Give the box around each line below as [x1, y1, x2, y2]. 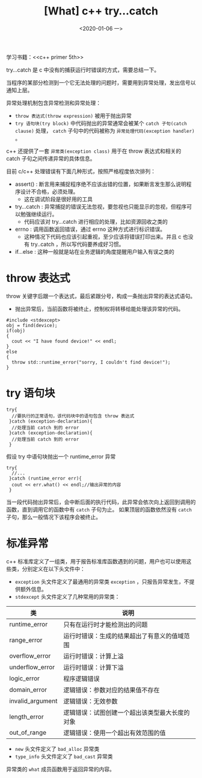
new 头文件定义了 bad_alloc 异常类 [14, 745, 100, 752]
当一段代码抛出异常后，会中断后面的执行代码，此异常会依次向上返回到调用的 [6, 498, 196, 506]
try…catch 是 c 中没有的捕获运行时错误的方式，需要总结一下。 [6, 66, 160, 73]
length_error [9, 712, 44, 721]
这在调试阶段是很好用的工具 [23, 195, 93, 203]
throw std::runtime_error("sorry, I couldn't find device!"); [11, 359, 171, 365]
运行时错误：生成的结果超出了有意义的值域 [63, 631, 184, 640]
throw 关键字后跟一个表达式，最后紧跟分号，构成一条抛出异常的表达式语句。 [6, 292, 196, 299]
